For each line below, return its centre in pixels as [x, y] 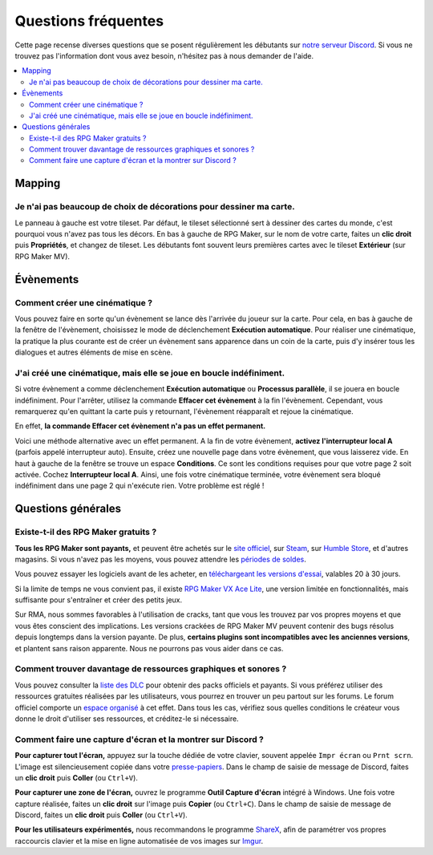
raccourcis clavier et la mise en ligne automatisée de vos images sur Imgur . [139, 841]
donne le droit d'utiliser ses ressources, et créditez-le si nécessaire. [127, 719]
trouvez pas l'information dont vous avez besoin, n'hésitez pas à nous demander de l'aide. [164, 55]
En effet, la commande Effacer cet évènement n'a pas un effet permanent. [140, 426]
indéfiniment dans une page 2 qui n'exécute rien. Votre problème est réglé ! [140, 486]
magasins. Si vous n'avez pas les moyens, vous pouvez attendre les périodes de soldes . [160, 559]
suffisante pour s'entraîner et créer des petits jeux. [99, 600]
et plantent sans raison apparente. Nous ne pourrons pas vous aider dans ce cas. [149, 648]
